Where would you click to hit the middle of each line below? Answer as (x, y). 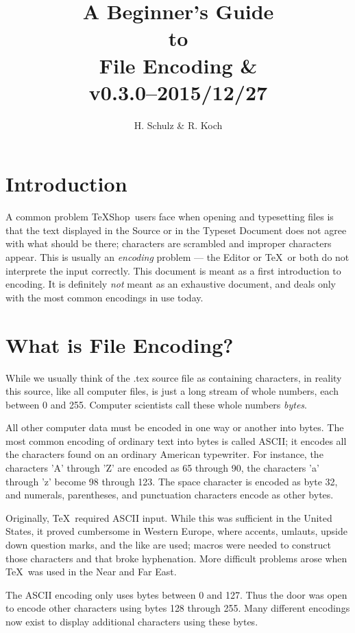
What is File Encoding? (120, 344)
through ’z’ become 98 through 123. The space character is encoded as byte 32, (172, 481)
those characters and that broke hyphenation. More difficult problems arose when (176, 558)
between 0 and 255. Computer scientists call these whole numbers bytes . (156, 404)
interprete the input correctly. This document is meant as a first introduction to (173, 270)
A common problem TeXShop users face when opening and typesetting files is (170, 217)
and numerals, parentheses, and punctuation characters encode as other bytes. (170, 495)
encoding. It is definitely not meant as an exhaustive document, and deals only (171, 284)
